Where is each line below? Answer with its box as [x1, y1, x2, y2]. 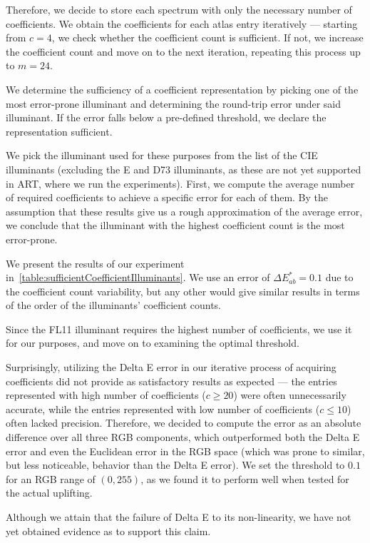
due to [325, 270, 354, 285]
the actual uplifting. [6, 485, 93, 500]
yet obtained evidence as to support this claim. [6, 523, 211, 538]
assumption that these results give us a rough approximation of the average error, [6, 203, 363, 218]
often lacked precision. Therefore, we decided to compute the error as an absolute [6, 415, 361, 430]
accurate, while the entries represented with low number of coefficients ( [6, 401, 320, 416]
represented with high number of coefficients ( [6, 387, 206, 402]
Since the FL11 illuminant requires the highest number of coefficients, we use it [6, 321, 352, 336]
